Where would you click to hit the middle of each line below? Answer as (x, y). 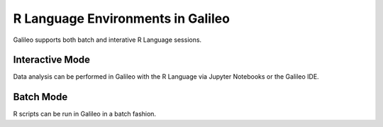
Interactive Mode (52, 60)
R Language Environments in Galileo (122, 18)
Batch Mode (40, 97)
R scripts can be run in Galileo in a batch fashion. (84, 114)
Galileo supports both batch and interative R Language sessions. (107, 40)
